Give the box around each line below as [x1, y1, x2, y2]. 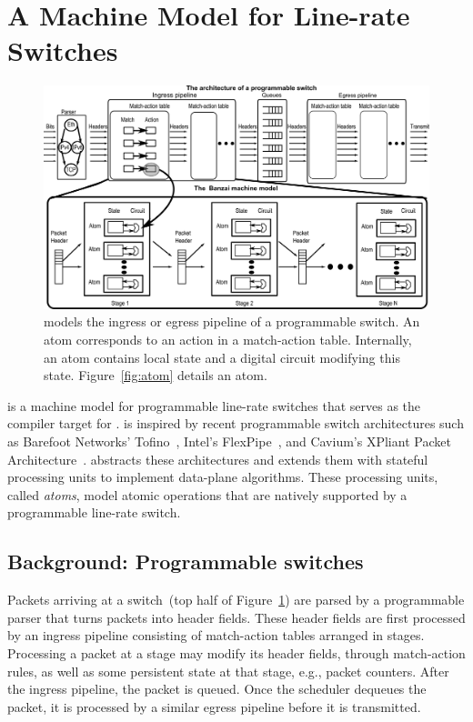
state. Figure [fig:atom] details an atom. [44, 366, 267, 385]
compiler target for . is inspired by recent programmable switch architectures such [7, 414, 464, 433]
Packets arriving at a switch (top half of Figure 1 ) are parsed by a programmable [7, 590, 465, 609]
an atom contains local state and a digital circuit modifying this [44, 347, 400, 366]
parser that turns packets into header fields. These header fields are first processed [7, 607, 466, 627]
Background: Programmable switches [7, 547, 364, 576]
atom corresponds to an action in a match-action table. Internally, [44, 330, 412, 349]
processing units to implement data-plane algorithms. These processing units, [7, 467, 438, 486]
